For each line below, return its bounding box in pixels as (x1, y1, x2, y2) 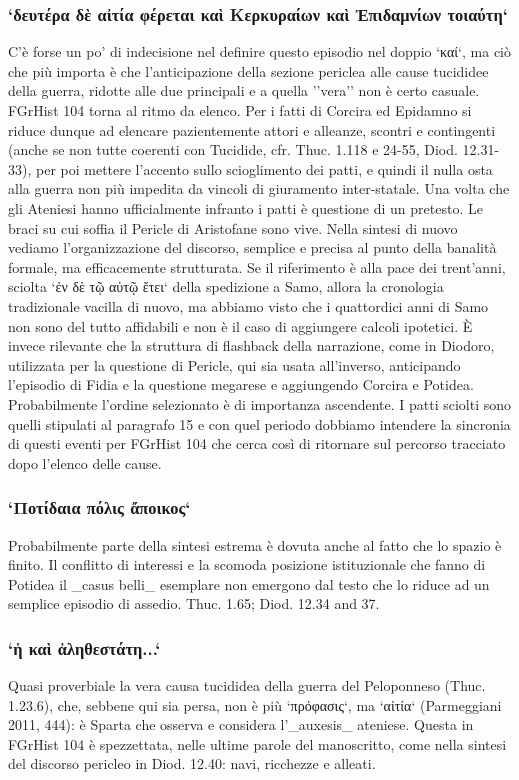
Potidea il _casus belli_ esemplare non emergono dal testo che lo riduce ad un (8, 573, 490, 594)
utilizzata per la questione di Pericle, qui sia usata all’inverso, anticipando (8, 354, 461, 375)
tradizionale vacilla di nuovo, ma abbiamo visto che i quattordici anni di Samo (8, 295, 489, 316)
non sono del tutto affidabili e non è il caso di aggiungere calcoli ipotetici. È (8, 315, 473, 336)
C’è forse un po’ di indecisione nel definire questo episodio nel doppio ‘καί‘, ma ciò (8, 41, 511, 62)
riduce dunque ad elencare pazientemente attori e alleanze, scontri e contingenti (8, 119, 496, 140)
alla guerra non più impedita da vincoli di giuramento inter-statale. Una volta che (8, 178, 510, 199)
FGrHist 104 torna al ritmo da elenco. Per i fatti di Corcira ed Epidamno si (8, 100, 472, 120)
